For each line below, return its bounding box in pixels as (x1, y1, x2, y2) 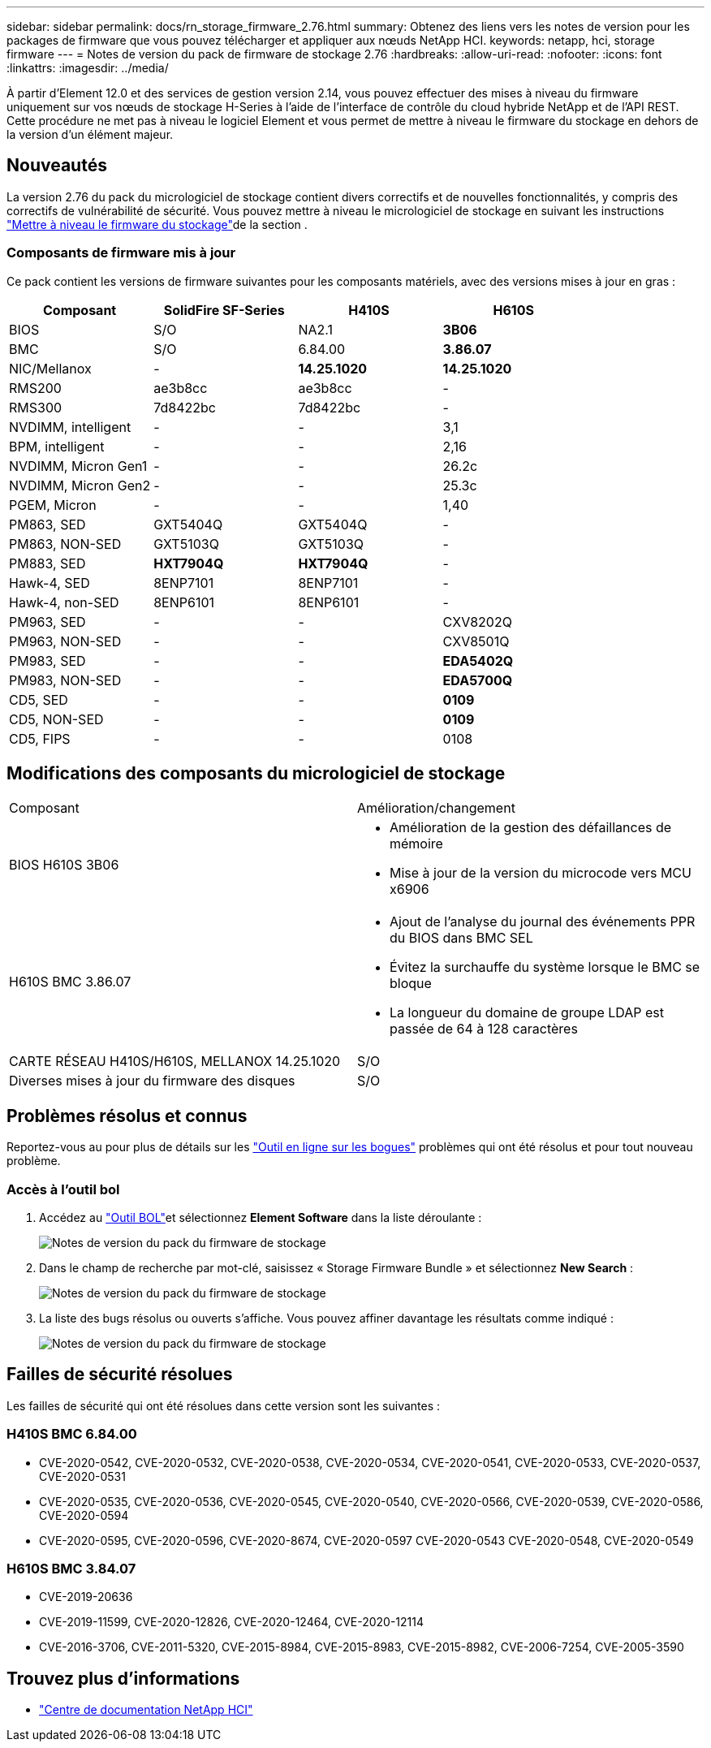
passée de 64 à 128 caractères (390, 1021, 578, 1038)
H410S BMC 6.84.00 (6, 1426, 137, 1443)
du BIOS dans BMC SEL (390, 930, 533, 947)
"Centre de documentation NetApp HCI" (39, 1703, 253, 1717)
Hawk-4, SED (9, 574, 90, 591)
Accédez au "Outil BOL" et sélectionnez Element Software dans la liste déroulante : (39, 1211, 482, 1225)
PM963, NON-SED (9, 632, 122, 650)
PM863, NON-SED (9, 535, 122, 552)
